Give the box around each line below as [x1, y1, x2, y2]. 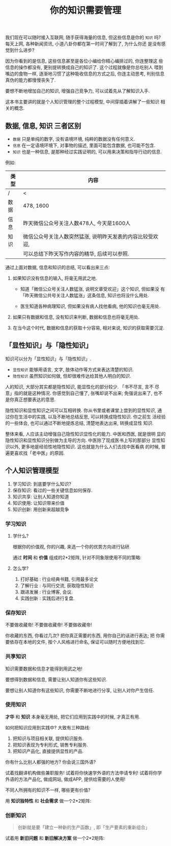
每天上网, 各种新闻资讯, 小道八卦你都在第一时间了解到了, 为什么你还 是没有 [5, 41, 161, 47]
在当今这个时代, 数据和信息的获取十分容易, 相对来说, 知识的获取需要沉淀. [12, 325, 164, 331]
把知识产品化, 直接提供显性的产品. [12, 748, 84, 754]
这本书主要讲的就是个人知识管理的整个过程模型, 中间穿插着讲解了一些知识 [5, 99, 159, 105]
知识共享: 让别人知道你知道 [12, 493, 69, 499]
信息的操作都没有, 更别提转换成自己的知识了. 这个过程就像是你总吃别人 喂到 [5, 64, 163, 70]
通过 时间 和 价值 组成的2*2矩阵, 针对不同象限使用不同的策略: [12, 554, 141, 561]
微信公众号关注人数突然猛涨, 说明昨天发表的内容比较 [22, 233, 149, 240]
